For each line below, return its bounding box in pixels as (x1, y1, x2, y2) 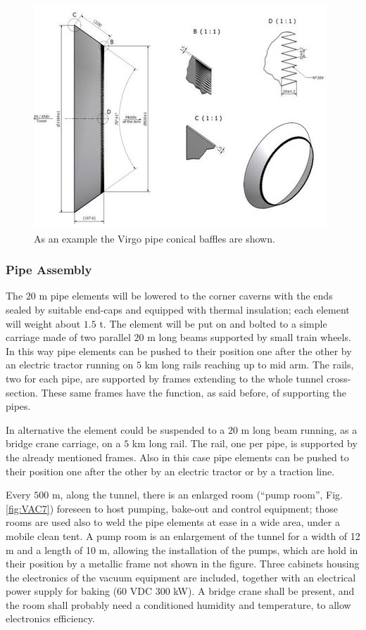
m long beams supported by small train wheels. (147, 330, 351, 345)
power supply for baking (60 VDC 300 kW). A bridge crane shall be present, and (6, 584, 355, 598)
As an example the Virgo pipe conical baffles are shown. (34, 231, 275, 245)
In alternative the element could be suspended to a (6, 422, 225, 437)
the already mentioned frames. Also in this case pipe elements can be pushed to (6, 449, 349, 464)
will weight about (6, 316, 81, 330)
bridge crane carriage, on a (6, 436, 121, 451)
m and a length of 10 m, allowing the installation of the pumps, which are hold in (6, 542, 358, 557)
